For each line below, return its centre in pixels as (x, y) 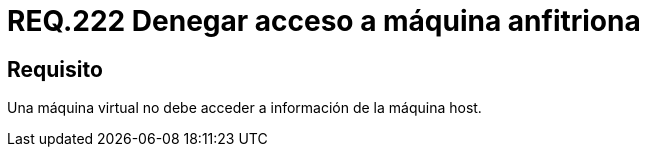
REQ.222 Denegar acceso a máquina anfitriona (324, 21)
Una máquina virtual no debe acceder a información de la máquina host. (244, 108)
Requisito (55, 69)
